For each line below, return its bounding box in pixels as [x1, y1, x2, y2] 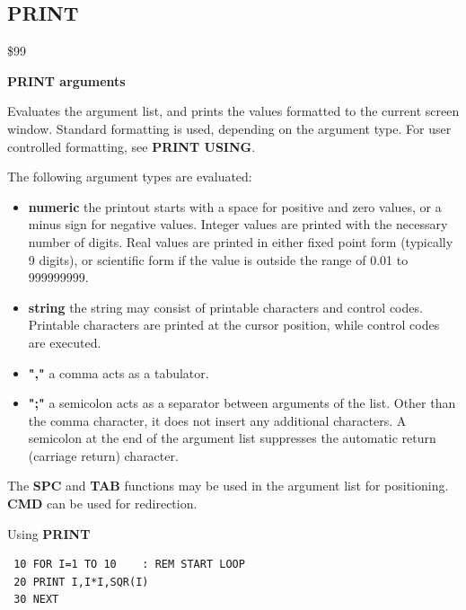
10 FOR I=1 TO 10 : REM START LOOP [13, 558, 245, 571]
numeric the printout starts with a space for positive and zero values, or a [28, 197, 442, 216]
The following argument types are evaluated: [7, 167, 252, 186]
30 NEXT [13, 593, 59, 606]
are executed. [28, 332, 101, 351]
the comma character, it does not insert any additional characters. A [28, 411, 407, 429]
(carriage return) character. [28, 446, 179, 464]
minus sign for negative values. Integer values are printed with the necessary [28, 215, 448, 234]
